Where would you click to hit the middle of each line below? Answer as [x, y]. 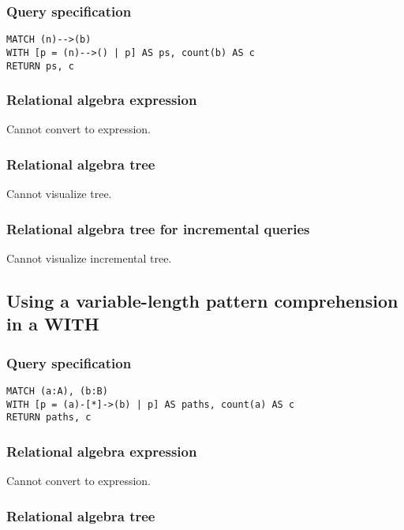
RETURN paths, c [49, 418]
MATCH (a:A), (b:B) [57, 392]
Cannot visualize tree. [59, 194]
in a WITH [53, 324]
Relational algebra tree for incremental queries [158, 228]
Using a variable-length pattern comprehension [202, 301]
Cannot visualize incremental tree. [89, 258]
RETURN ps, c [40, 66]
